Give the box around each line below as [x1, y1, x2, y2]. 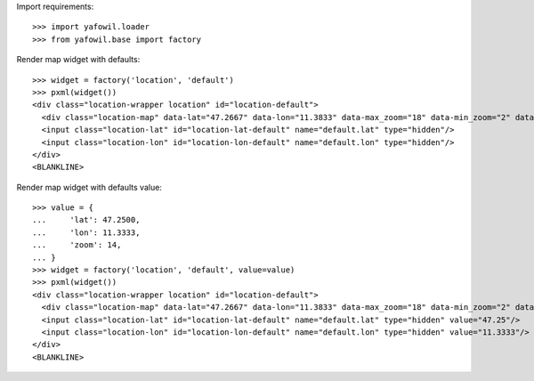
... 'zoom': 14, [32, 240, 122, 250]
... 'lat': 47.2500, [32, 215, 141, 225]
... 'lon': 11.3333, [32, 227, 141, 238]
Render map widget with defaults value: [16, 182, 162, 192]
